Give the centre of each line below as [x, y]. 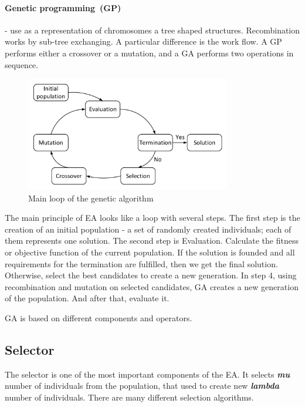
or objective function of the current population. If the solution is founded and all [150, 252]
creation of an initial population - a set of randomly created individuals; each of [148, 229]
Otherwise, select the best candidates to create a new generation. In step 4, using [151, 275]
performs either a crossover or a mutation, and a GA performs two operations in [149, 53]
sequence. [22, 64]
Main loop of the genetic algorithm [91, 198]
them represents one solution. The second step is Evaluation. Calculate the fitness [152, 240]
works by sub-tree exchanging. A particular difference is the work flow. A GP [143, 41]
